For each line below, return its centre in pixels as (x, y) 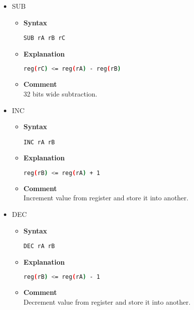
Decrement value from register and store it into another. (107, 301)
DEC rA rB (39, 246)
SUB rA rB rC (44, 38)
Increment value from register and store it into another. (106, 198)
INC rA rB (39, 142)
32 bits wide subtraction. (60, 93)
